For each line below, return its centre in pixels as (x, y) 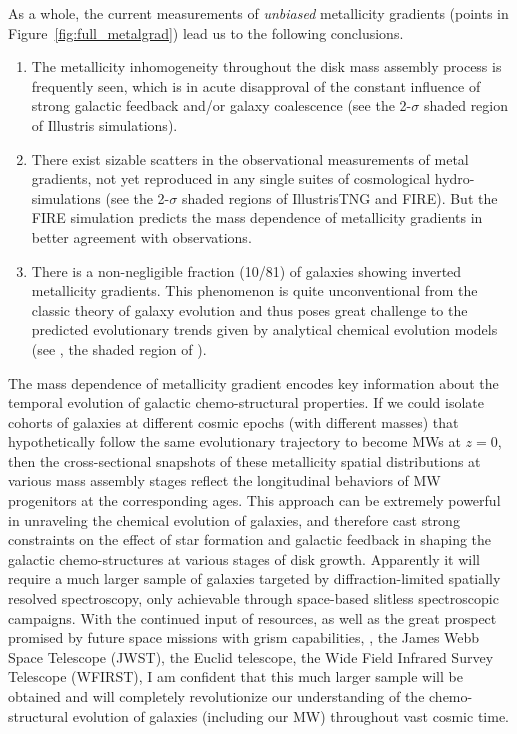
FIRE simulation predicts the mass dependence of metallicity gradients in (257, 217)
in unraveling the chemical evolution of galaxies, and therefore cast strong (234, 519)
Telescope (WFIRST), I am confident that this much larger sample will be (235, 676)
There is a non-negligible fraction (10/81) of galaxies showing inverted (246, 270)
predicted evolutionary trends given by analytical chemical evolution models (264, 329)
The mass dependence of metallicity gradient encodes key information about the (253, 382)
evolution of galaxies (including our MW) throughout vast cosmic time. (291, 715)
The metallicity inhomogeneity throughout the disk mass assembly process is (266, 66)
